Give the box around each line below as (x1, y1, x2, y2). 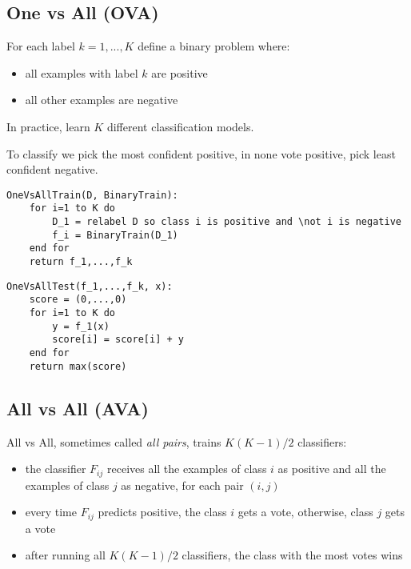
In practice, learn (6, 118, 90, 134)
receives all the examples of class (106, 460, 267, 477)
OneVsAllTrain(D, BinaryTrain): (6, 189, 178, 201)
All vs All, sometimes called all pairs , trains (6, 433, 221, 450)
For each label (6, 38, 75, 54)
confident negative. (6, 161, 98, 178)
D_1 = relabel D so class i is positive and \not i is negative (52, 216, 401, 228)
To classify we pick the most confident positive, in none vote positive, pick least (6, 145, 396, 162)
